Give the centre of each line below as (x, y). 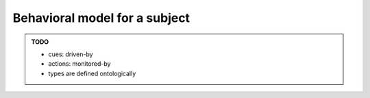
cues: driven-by (71, 54)
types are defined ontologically (92, 73)
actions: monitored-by (79, 64)
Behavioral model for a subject (101, 18)
